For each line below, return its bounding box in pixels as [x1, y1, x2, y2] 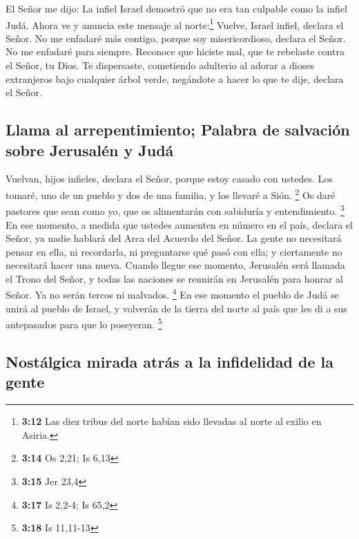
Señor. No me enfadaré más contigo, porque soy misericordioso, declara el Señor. [6, 30, 346, 45]
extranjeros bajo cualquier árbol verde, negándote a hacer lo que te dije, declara [6, 71, 344, 86]
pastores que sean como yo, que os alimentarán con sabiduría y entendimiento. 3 [6, 202, 345, 218]
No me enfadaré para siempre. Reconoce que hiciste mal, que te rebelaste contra [6, 44, 345, 59]
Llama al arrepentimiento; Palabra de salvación [6, 119, 350, 140]
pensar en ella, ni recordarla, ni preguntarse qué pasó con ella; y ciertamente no [6, 244, 342, 258]
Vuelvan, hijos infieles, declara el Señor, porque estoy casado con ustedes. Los [6, 171, 333, 186]
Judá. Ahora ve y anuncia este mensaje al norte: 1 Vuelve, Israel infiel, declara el [6, 15, 344, 32]
